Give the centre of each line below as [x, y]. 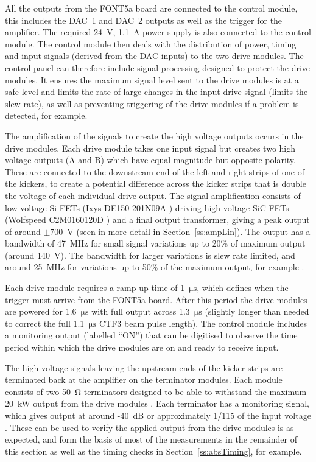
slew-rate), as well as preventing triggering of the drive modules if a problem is [152, 103]
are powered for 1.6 [41, 311]
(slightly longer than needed [257, 311]
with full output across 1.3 [141, 311]
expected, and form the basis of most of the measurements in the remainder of [151, 439]
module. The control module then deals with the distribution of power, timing [151, 44]
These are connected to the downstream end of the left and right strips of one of [155, 171]
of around [23, 231]
